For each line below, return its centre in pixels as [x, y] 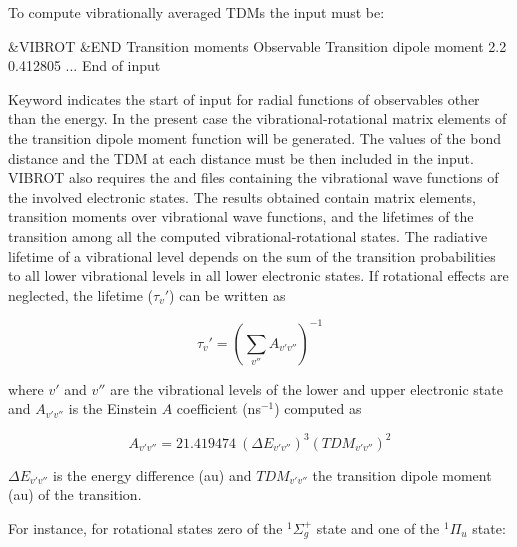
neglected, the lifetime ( [81, 294]
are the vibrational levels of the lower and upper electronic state [306, 388]
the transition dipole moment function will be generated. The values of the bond [254, 137]
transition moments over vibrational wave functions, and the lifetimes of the [241, 216]
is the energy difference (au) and [152, 474]
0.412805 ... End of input [84, 65]
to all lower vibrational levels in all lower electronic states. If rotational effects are [258, 275]
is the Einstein [113, 408]
